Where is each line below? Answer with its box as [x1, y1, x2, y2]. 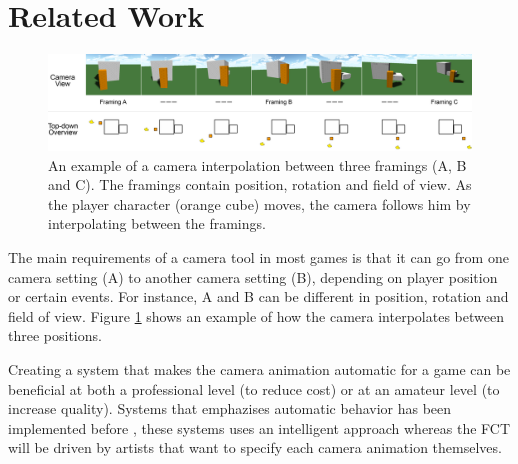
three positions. [8, 325, 102, 346]
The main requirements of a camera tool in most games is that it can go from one [8, 246, 509, 267]
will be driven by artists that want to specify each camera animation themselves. [8, 437, 502, 458]
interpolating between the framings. [48, 213, 266, 234]
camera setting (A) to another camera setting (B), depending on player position [8, 266, 498, 287]
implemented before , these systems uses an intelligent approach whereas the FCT [8, 417, 511, 438]
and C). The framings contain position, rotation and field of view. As [48, 174, 472, 195]
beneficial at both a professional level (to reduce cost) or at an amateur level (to [8, 378, 500, 399]
